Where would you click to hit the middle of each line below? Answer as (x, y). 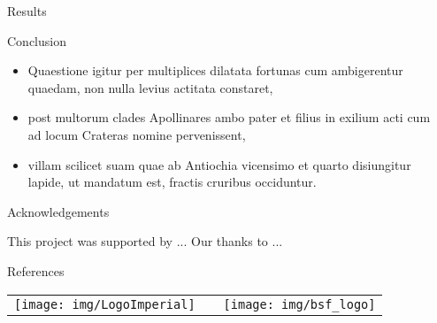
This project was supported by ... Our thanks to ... (145, 241)
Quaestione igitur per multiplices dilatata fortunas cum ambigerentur (215, 70)
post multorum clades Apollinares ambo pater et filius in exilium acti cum (229, 117)
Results (27, 11)
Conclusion (37, 40)
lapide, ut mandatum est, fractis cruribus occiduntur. (172, 182)
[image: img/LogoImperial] (105, 304)
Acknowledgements (58, 211)
